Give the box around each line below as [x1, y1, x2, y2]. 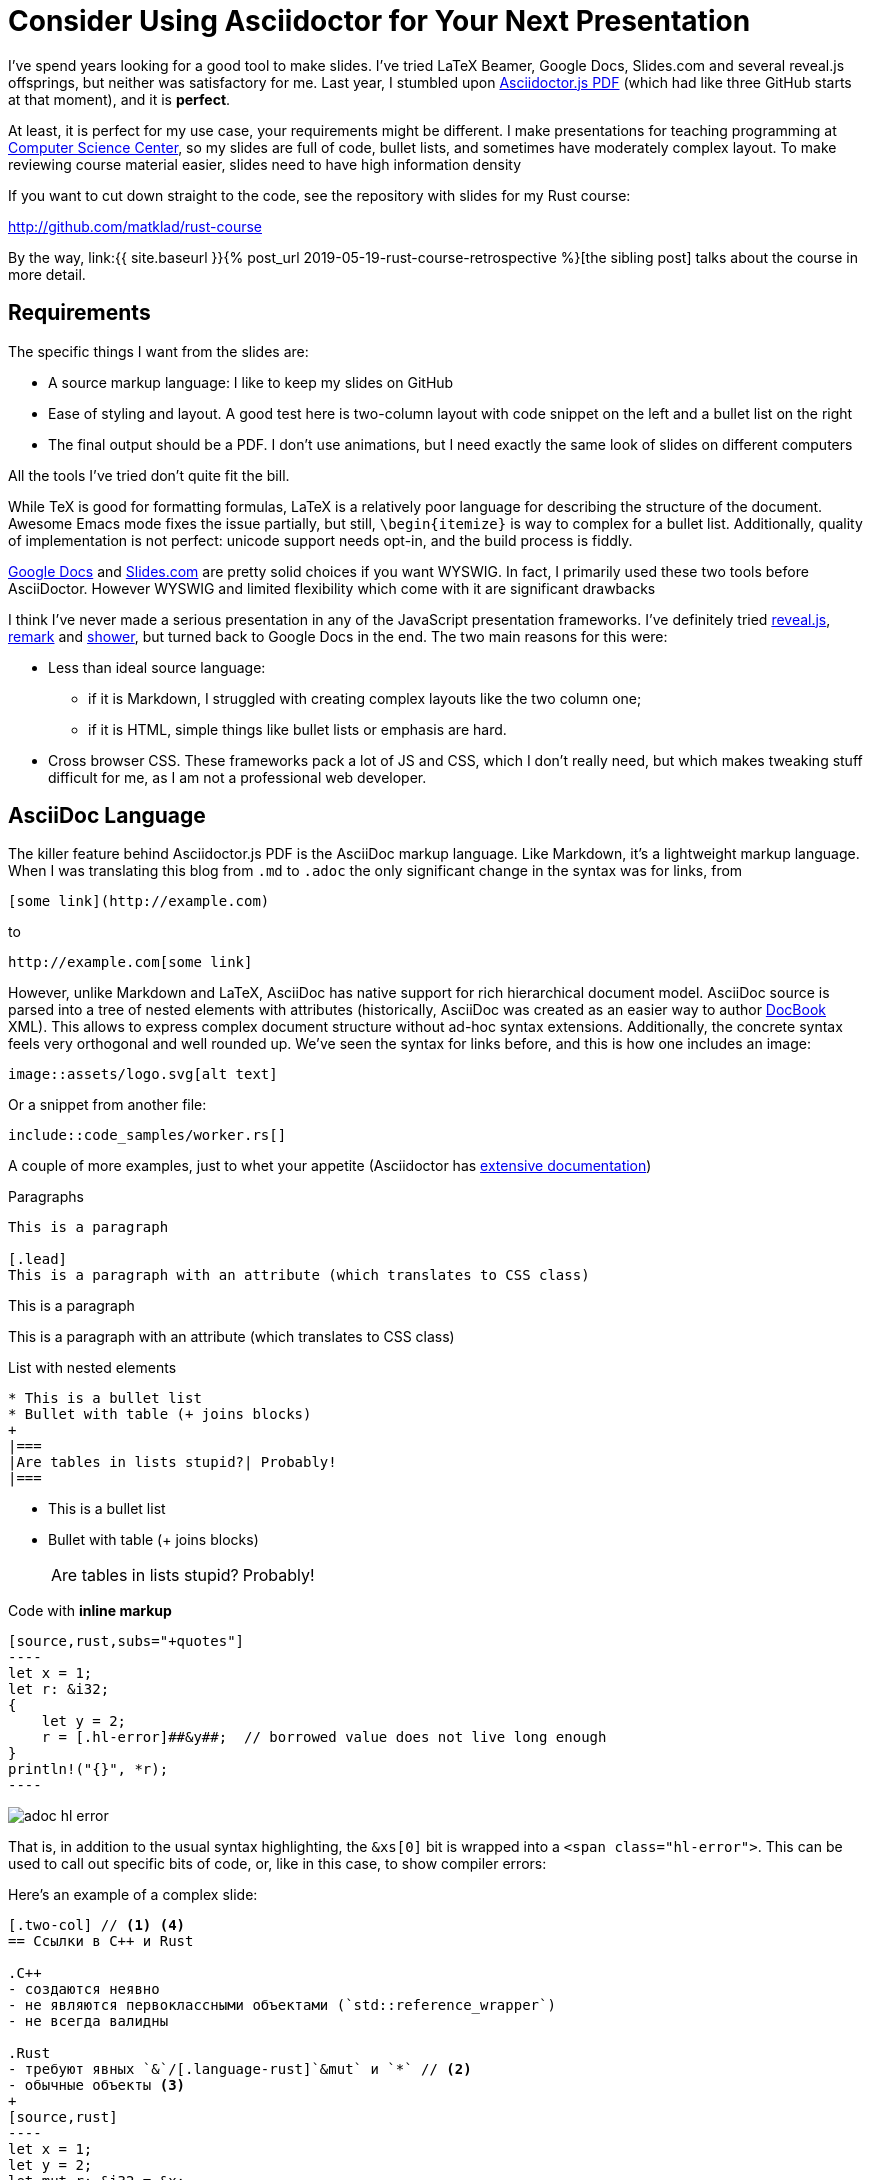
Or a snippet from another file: [8, 1096, 207, 1114]
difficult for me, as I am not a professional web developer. [48, 768, 427, 786]
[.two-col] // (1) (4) [8, 1917, 186, 1934]
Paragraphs [8, 1188, 84, 1206]
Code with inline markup [8, 1602, 172, 1620]
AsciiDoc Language [8, 803, 206, 829]
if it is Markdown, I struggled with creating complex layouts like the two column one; [88, 689, 642, 707]
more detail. [8, 265, 86, 283]
